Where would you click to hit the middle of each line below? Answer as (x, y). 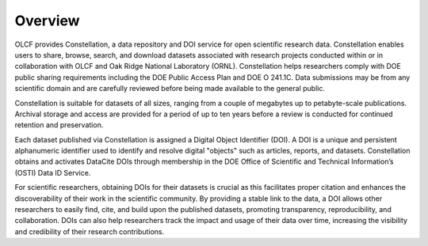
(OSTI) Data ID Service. (53, 172)
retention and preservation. (59, 125)
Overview (47, 21)
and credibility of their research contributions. (90, 231)
